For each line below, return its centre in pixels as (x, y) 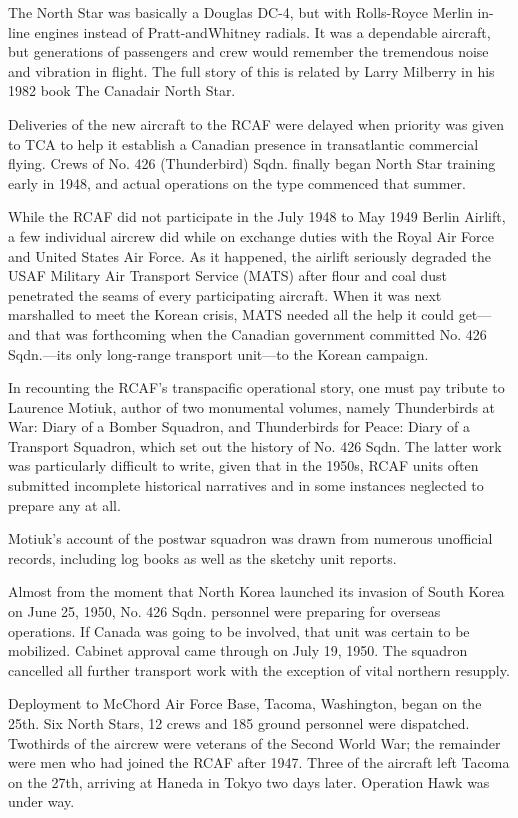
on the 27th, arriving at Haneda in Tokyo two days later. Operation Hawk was (249, 781)
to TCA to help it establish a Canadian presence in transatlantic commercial (243, 143)
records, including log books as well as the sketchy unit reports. (202, 557)
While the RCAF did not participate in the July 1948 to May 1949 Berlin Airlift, (257, 216)
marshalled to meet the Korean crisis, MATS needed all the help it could (231, 314)
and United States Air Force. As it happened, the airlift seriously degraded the (249, 255)
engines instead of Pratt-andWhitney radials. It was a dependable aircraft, (262, 31)
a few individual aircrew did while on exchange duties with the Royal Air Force (251, 235)
